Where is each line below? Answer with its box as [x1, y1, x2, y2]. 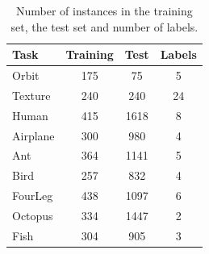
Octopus [12, 206, 53, 223]
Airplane [12, 127, 55, 144]
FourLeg [12, 187, 53, 204]
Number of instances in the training [15, 2, 193, 19]
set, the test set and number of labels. [10, 18, 199, 35]
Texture [12, 86, 51, 103]
